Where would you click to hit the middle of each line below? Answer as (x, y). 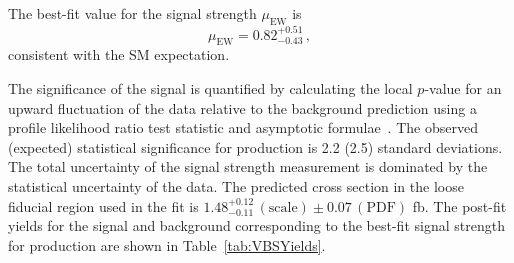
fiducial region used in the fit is (103, 205)
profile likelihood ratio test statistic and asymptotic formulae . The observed (243, 127)
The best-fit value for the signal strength (132, 13)
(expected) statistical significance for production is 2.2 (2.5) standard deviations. (255, 146)
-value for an (463, 88)
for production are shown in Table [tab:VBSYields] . (167, 244)
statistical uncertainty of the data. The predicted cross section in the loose (236, 185)
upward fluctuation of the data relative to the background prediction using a (242, 107)
